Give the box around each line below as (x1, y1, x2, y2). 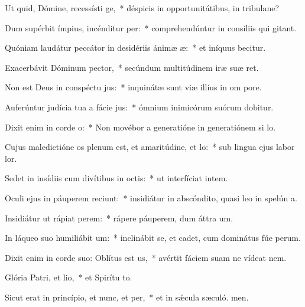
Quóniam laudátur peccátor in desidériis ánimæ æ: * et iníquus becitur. (5, 41, 266, 54)
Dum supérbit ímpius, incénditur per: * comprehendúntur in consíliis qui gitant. (5, 21, 297, 34)
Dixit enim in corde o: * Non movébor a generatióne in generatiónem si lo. (5, 120, 276, 133)
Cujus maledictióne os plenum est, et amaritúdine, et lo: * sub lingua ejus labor (5, 141, 295, 153)
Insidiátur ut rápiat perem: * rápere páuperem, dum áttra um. (5, 211, 233, 224)
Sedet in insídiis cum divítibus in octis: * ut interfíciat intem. (5, 172, 228, 184)
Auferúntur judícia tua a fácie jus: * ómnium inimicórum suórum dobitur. (5, 100, 274, 113)
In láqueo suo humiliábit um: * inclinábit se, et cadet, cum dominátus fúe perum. (5, 231, 301, 244)
